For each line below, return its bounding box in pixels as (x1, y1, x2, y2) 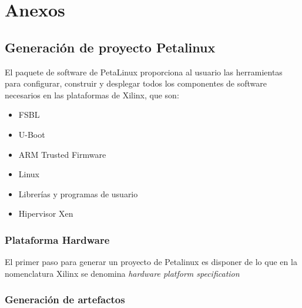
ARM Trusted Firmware (18, 148, 106, 160)
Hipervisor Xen (18, 207, 73, 220)
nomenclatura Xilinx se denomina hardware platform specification (5, 267, 240, 279)
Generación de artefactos (5, 292, 125, 307)
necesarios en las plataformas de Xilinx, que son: (5, 88, 179, 101)
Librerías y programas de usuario (18, 187, 138, 200)
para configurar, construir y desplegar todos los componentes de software (5, 77, 267, 90)
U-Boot (18, 128, 45, 140)
